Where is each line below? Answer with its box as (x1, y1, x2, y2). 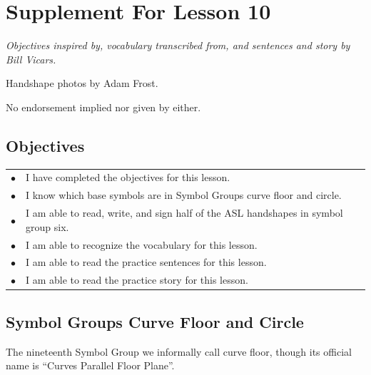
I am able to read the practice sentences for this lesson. (26, 255, 267, 269)
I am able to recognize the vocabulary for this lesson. (26, 237, 258, 252)
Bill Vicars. (6, 51, 56, 66)
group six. (26, 219, 69, 234)
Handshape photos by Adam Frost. (6, 76, 158, 91)
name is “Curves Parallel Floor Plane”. (6, 358, 175, 373)
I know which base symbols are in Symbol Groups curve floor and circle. (26, 187, 342, 202)
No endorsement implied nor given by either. (6, 99, 201, 114)
